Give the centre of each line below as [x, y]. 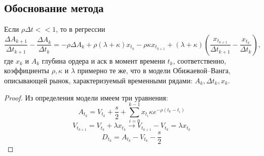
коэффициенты [27, 70]
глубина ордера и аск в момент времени [103, 60]
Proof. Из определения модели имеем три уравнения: [86, 97]
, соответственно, [200, 60]
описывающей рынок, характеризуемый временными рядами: [98, 80]
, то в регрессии [81, 29]
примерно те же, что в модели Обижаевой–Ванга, [154, 70]
